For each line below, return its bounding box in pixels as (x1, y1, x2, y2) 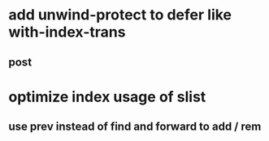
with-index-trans (8, 23, 126, 41)
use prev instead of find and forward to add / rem (8, 120, 262, 134)
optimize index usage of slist (8, 88, 206, 106)
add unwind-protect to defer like (8, 6, 232, 24)
